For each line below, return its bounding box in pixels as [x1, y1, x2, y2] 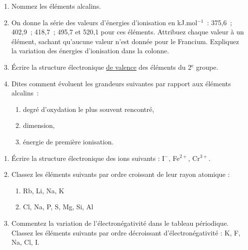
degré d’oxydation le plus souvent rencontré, [23, 104, 155, 114]
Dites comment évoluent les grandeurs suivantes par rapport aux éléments [11, 78, 231, 88]
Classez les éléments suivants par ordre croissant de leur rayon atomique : [11, 169, 230, 179]
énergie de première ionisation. [23, 136, 114, 146]
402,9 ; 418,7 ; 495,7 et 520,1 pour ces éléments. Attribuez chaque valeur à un [11, 27, 244, 37]
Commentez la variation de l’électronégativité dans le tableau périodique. [11, 218, 229, 228]
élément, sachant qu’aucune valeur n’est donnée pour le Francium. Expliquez [11, 36, 239, 46]
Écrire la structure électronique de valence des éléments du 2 [11, 62, 191, 72]
